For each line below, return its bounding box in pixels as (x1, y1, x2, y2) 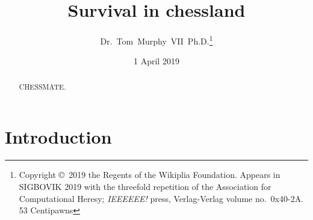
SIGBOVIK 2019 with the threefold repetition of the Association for (19, 180, 271, 192)
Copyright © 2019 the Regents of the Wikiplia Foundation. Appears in (19, 168, 280, 181)
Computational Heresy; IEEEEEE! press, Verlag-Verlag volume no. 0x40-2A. (19, 192, 304, 204)
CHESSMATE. (19, 81, 66, 91)
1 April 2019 (134, 55, 179, 67)
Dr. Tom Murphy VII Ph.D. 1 (100, 33, 213, 47)
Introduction (5, 124, 112, 149)
